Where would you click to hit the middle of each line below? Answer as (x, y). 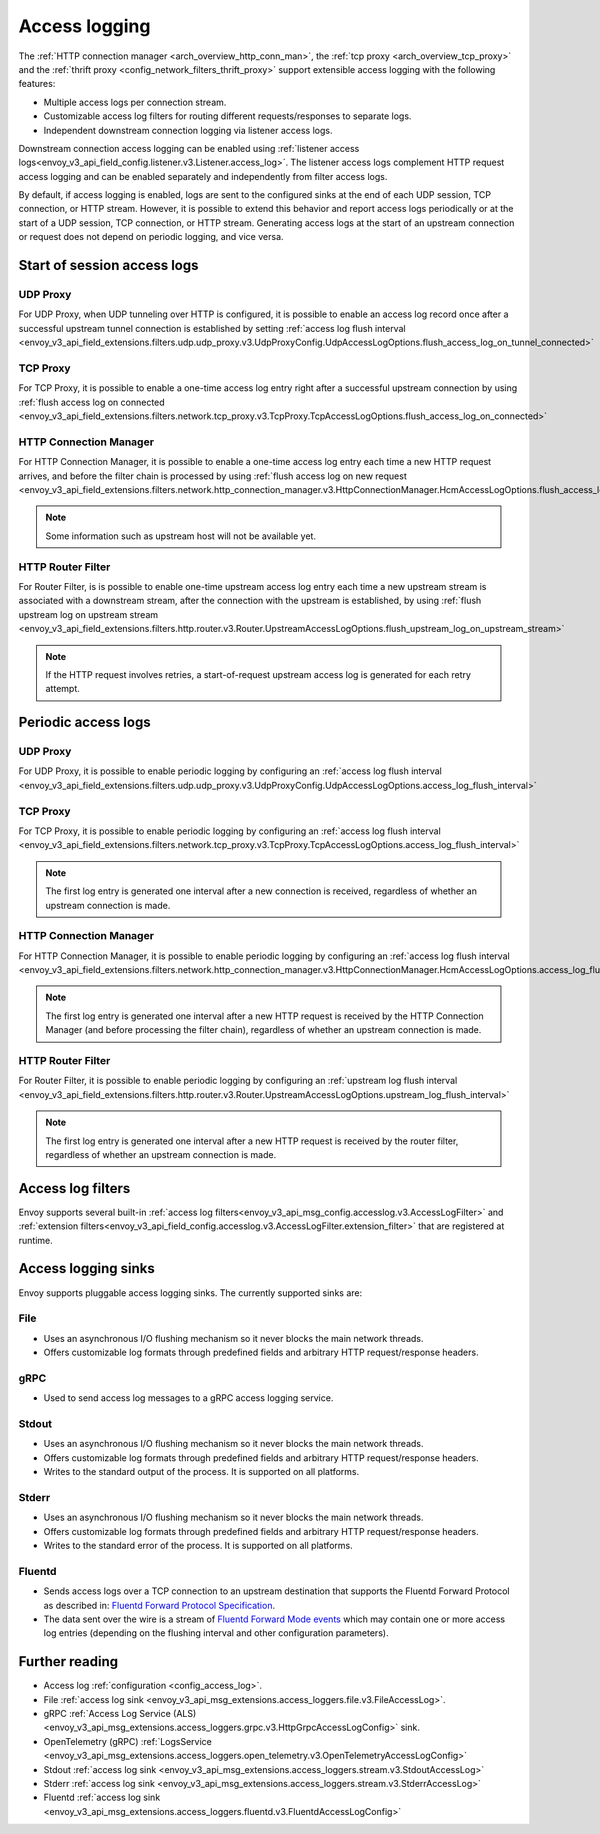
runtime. (36, 1240)
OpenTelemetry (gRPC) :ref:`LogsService (127, 1741)
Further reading (68, 1661)
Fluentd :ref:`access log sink (102, 1797)
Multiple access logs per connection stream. (135, 102)
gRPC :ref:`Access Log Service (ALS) (120, 1714)
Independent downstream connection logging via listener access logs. (188, 130)
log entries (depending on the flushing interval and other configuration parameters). (216, 1633)
